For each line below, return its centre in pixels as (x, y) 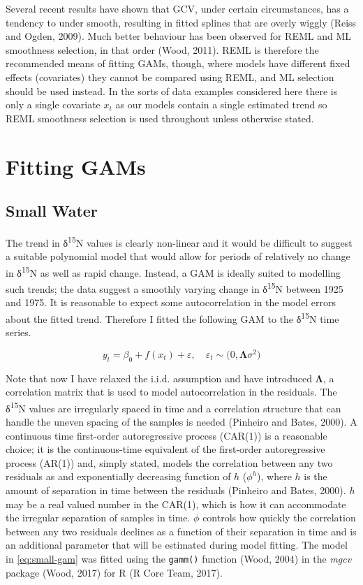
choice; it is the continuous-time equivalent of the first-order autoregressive (165, 449)
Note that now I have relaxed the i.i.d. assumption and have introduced (159, 378)
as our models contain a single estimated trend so (221, 104)
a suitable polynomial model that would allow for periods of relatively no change (178, 256)
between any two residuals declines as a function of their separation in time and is (181, 531)
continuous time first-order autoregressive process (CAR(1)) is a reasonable (166, 435)
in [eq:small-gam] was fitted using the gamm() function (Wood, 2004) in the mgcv (179, 558)
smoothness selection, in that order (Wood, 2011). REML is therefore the (162, 49)
